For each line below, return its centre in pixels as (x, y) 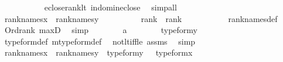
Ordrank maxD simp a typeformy (101, 30)
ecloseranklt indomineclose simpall (110, 7)
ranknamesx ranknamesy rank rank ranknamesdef (141, 18)
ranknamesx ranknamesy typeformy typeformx (98, 52)
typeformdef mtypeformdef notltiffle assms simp (100, 41)
